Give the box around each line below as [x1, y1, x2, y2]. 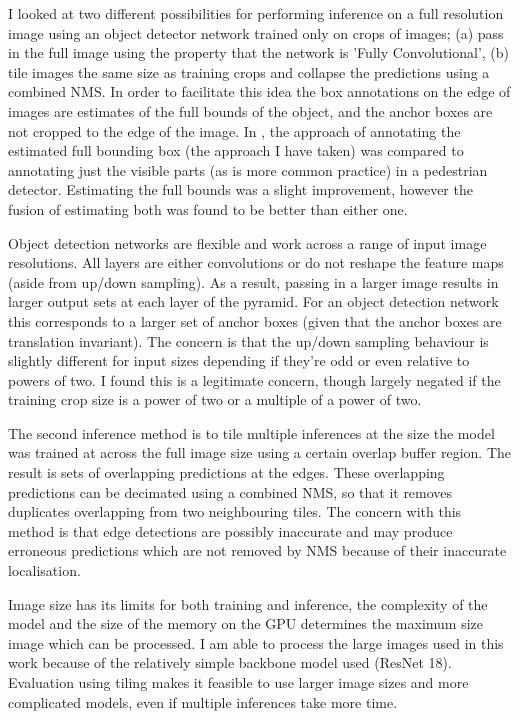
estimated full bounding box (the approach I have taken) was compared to [8, 140, 464, 161]
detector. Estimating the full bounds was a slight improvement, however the [8, 179, 473, 200]
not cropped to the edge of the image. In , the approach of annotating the [8, 120, 461, 141]
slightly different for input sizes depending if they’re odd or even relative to [8, 350, 470, 371]
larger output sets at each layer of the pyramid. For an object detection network [8, 291, 499, 312]
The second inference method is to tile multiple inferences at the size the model [8, 422, 495, 443]
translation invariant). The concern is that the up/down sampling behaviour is [8, 330, 489, 351]
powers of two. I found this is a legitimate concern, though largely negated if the [8, 369, 501, 390]
